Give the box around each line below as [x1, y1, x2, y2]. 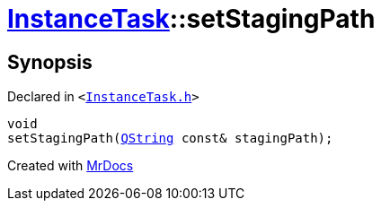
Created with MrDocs [7, 158, 134, 174]
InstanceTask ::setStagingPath [7, 4, 376, 34]
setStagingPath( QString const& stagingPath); [7, 131, 333, 146]
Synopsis [7, 50, 93, 74]
